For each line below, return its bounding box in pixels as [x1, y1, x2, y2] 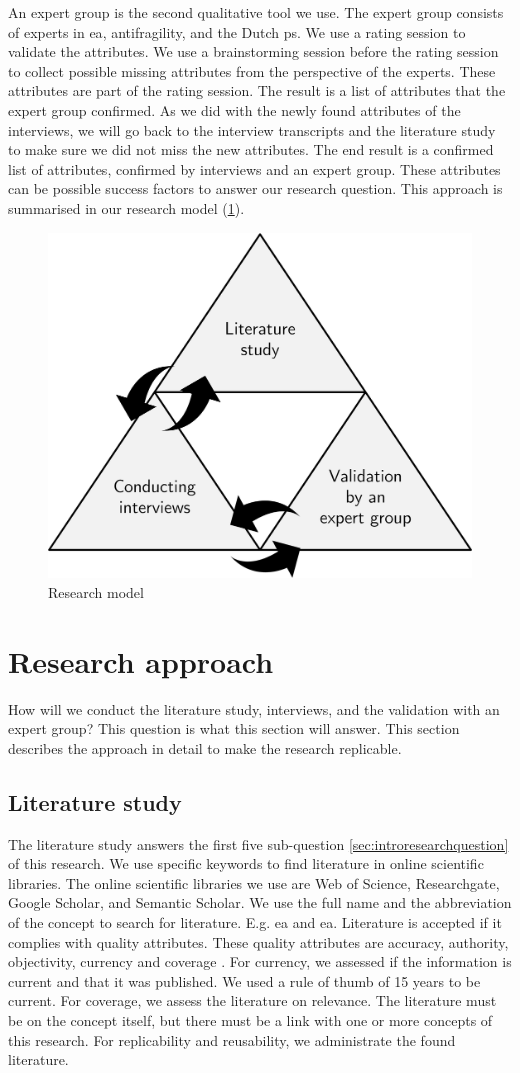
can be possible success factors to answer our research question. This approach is [8, 178, 503, 199]
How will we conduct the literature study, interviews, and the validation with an [8, 698, 500, 719]
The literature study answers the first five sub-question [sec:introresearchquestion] [8, 833, 509, 854]
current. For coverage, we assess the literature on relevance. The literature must [8, 990, 497, 1011]
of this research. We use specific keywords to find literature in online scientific [8, 853, 484, 874]
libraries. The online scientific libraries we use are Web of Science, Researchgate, [8, 872, 500, 893]
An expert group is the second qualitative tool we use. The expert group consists [8, 2, 504, 22]
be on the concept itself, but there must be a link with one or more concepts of [8, 1009, 493, 1030]
